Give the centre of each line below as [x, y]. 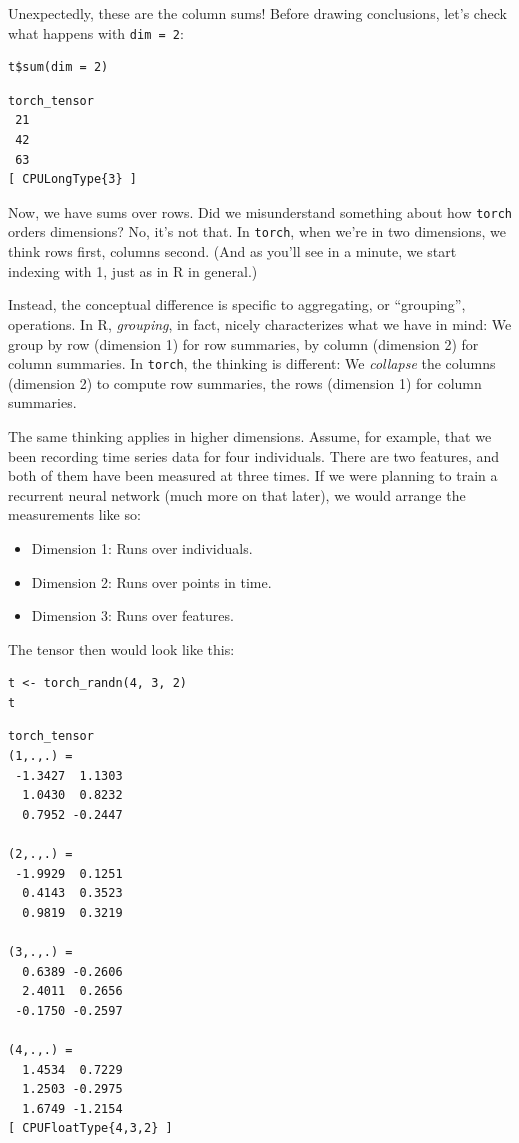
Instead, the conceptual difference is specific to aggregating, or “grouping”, [237, 304]
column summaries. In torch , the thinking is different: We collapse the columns [252, 363]
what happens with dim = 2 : [96, 32]
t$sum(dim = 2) [58, 67]
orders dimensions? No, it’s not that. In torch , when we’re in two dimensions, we [257, 231]
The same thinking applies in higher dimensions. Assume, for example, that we [250, 435]
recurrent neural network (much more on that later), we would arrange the [237, 494]
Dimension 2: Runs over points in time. [151, 581]
